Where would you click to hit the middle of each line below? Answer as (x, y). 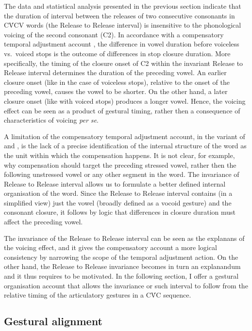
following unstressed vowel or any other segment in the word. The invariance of (122, 174)
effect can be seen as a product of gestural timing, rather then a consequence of (122, 110)
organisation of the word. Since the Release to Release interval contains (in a (118, 193)
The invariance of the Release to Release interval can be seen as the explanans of (124, 238)
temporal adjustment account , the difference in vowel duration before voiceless (122, 44)
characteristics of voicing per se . (51, 120)
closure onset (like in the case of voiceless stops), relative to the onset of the (117, 82)
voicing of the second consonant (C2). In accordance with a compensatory (114, 34)
